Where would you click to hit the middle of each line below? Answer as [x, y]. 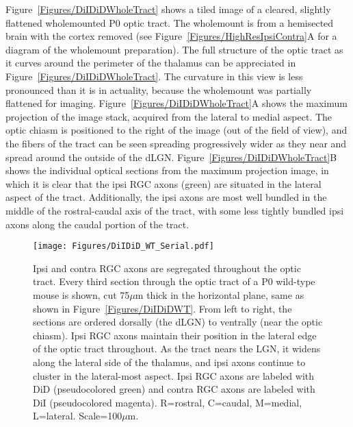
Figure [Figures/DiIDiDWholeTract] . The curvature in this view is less [154, 76]
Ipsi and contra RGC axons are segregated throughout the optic [167, 268]
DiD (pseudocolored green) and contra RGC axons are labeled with [174, 389]
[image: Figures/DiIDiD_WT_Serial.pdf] [123, 246]
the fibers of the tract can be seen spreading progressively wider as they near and [176, 143]
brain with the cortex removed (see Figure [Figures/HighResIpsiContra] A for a [171, 36]
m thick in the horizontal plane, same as [220, 294]
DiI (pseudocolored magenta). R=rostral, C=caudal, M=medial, [168, 402]
